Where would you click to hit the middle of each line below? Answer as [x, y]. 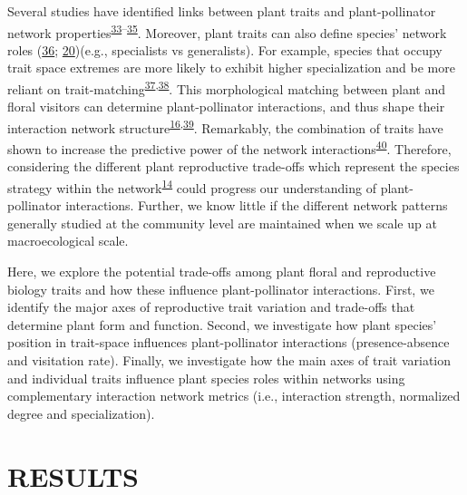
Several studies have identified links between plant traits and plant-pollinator [222, 11]
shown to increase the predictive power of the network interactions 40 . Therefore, [229, 147]
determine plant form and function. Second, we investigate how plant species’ [222, 324]
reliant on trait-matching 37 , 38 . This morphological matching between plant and [226, 87]
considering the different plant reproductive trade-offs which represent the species [233, 166]
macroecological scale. [68, 241]
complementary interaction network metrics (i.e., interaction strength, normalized [234, 396]
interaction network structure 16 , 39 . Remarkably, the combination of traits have [225, 126]
